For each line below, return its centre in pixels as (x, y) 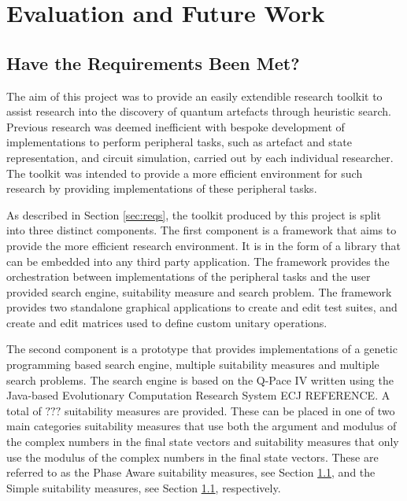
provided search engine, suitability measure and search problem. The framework (199, 291)
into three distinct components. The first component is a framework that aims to (202, 230)
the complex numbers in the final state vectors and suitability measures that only (203, 442)
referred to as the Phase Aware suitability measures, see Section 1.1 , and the (191, 472)
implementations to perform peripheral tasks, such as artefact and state (179, 142)
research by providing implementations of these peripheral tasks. (162, 188)
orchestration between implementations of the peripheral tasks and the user (189, 276)
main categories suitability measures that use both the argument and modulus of (202, 426)
